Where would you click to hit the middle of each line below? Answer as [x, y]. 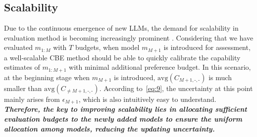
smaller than [23, 88]
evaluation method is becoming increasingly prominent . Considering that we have [129, 37]
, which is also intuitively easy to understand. [147, 99]
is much [220, 77]
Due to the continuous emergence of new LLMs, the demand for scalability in [121, 28]
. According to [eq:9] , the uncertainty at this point [176, 88]
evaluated [18, 47]
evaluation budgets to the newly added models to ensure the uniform [123, 118]
